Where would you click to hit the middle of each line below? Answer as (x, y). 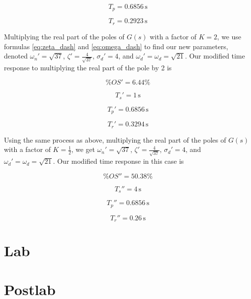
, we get (83, 149)
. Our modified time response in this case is (118, 161)
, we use (229, 36)
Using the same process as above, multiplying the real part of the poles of (115, 139)
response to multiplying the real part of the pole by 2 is (88, 67)
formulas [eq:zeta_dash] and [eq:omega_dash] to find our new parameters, (116, 46)
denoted (16, 56)
